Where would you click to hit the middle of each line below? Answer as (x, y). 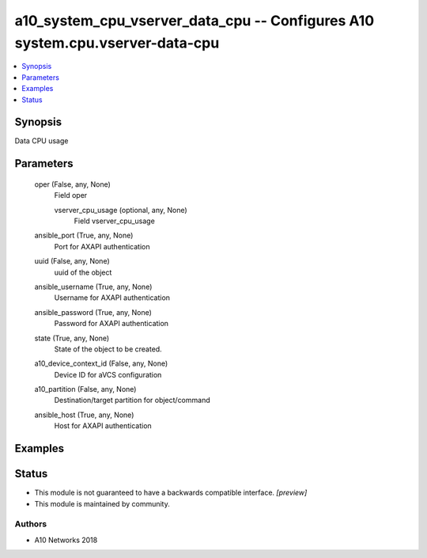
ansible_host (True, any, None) (84, 415)
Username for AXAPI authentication (112, 298)
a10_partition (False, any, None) (85, 389)
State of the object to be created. (108, 349)
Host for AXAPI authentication (103, 426)
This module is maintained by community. (102, 503)
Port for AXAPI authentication (102, 246)
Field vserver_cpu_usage (115, 221)
